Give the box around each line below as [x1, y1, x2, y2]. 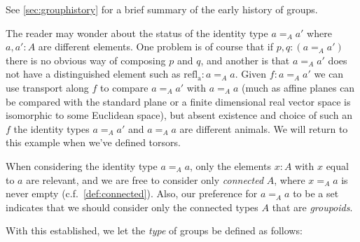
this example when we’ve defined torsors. [6, 135, 181, 150]
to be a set [293, 186, 339, 201]
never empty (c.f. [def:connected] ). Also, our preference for [6, 186, 258, 201]
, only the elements [190, 158, 271, 173]
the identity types [13, 121, 90, 136]
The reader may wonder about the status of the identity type [6, 25, 268, 40]
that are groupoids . [272, 199, 353, 214]
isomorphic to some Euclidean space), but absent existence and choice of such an [6, 108, 352, 122]
